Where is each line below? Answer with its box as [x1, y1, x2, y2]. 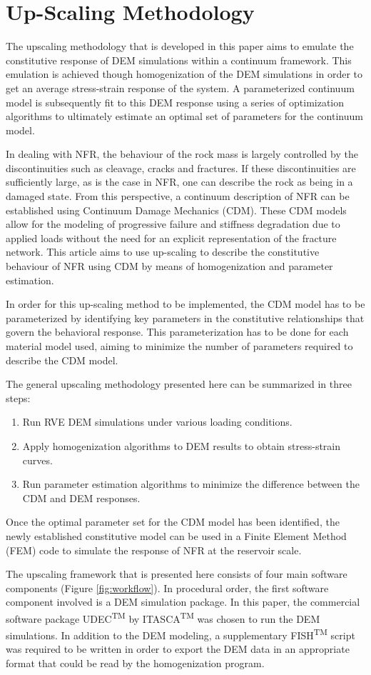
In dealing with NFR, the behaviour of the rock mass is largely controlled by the [6, 146, 358, 161]
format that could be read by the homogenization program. [6, 656, 265, 670]
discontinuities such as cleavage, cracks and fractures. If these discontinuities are [6, 160, 356, 175]
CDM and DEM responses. [22, 490, 141, 505]
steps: [6, 390, 31, 405]
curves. [22, 452, 53, 467]
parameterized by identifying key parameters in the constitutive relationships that [6, 310, 365, 325]
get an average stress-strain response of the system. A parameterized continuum [6, 80, 355, 95]
